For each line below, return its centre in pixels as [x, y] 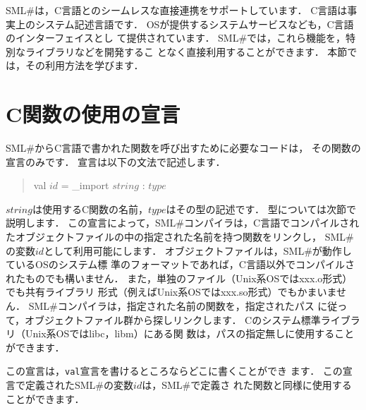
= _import [85, 185]
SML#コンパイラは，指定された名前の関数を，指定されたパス [171, 306]
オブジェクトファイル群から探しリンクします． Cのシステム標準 [173, 319]
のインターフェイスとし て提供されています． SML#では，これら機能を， [176, 38]
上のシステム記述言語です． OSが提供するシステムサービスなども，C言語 [184, 24]
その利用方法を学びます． [84, 65]
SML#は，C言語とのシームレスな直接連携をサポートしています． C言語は [177, 10]
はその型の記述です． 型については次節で [261, 209]
